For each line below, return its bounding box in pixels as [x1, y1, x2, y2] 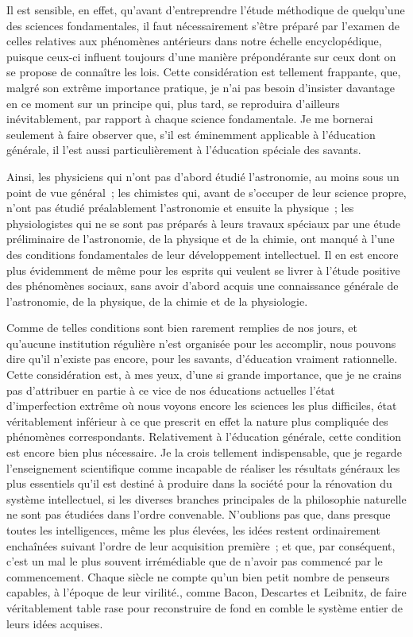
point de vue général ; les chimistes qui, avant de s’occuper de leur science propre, [6, 183, 407, 200]
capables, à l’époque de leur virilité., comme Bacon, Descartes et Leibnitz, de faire [6, 584, 407, 600]
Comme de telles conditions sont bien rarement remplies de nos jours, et [6, 319, 357, 336]
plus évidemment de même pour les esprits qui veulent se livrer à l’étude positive [6, 261, 400, 278]
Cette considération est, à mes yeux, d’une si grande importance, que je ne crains [6, 366, 402, 383]
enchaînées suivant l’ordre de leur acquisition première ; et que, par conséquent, [6, 537, 396, 554]
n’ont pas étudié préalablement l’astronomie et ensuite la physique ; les [6, 199, 354, 216]
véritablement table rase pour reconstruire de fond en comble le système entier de [6, 599, 403, 616]
